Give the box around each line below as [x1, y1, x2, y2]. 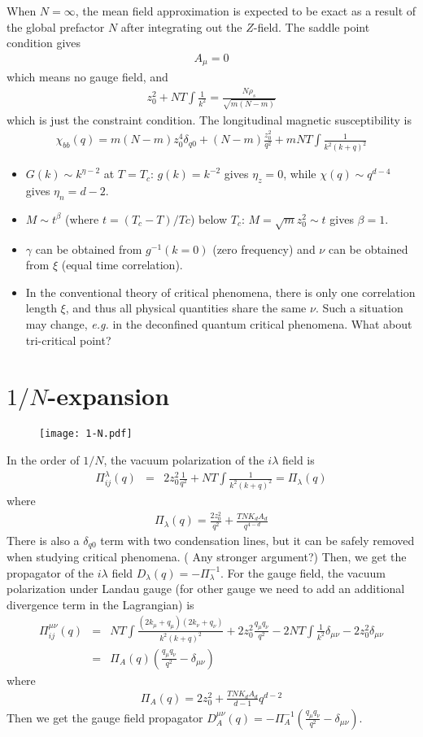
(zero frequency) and [212, 240, 316, 257]
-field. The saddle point [253, 18, 370, 35]
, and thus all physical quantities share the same [65, 299, 307, 316]
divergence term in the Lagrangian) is [7, 595, 194, 613]
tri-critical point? [25, 331, 111, 348]
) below [190, 210, 228, 227]
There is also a [7, 531, 80, 548]
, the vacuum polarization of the [103, 451, 264, 468]
